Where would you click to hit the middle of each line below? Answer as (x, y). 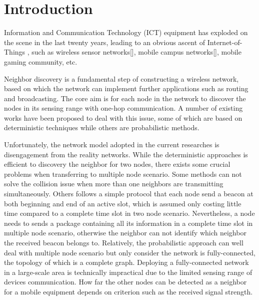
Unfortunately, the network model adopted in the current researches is (112, 144)
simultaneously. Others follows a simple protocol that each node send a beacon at (129, 194)
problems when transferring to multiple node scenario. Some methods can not (123, 174)
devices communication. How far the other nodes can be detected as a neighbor (125, 282)
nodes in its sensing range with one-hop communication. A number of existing (123, 108)
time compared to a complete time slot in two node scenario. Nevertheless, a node (129, 213)
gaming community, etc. (41, 61)
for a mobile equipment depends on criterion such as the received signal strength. (128, 291)
